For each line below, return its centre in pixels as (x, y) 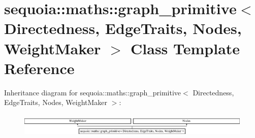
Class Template (185, 48)
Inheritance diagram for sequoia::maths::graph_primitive (93, 92)
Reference (39, 68)
